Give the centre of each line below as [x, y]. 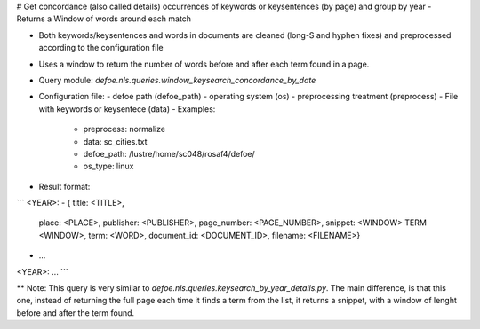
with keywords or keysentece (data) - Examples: [127, 109]
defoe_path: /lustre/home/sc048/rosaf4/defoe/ [169, 153]
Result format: [64, 186]
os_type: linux [108, 166]
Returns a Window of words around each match [104, 19]
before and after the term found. [76, 313]
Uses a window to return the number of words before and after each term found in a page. [204, 64]
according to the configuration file [101, 48]
